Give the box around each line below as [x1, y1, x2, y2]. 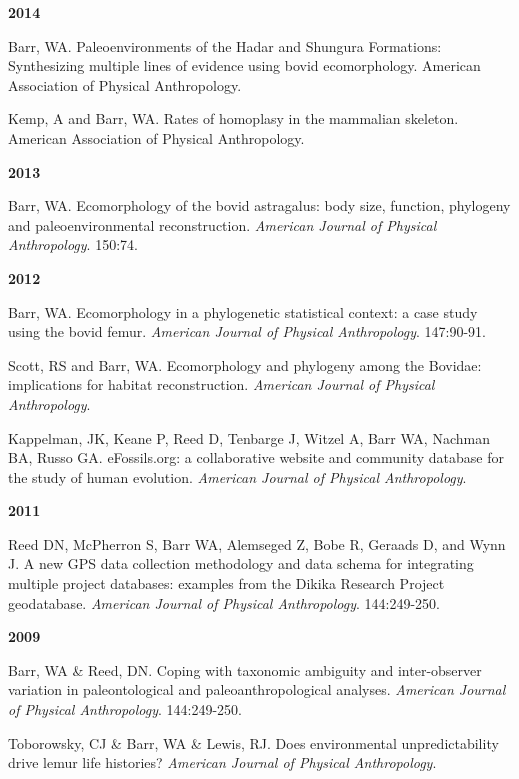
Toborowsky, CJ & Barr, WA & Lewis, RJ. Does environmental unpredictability [8, 732, 499, 753]
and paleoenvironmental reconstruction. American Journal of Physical [8, 214, 437, 235]
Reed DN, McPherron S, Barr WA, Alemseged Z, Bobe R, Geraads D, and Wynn [8, 533, 506, 554]
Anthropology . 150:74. [8, 234, 138, 255]
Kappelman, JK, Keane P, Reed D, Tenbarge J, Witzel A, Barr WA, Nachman [8, 427, 490, 448]
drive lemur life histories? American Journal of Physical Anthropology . [8, 752, 437, 773]
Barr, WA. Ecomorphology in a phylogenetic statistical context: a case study [8, 301, 478, 322]
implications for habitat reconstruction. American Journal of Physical [8, 374, 435, 395]
